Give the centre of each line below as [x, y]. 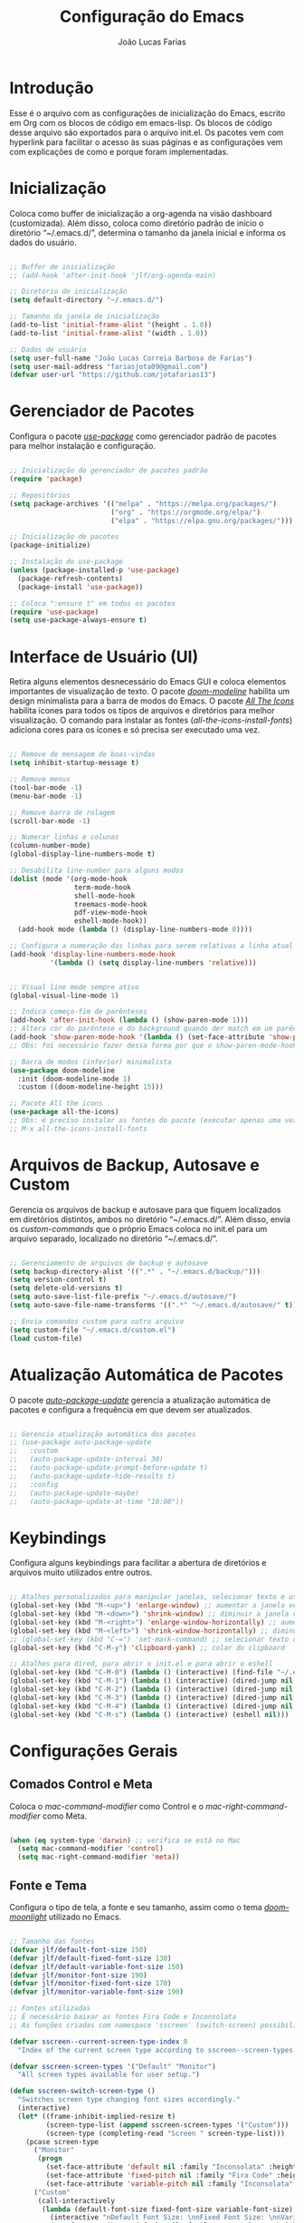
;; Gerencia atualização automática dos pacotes [103, 1434]
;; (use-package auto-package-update [81, 1442]
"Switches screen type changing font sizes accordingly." [129, 2100]
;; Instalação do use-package [66, 562]
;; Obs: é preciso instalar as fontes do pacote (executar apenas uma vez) [155, 1121]
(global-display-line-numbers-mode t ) [82, 854]
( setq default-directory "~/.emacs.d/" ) [87, 300]
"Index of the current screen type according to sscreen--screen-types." [159, 2050]
